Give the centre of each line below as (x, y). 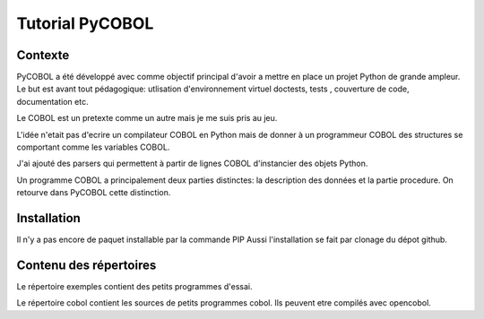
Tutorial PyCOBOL (85, 23)
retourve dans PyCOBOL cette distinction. (94, 193)
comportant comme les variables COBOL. (93, 147)
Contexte (43, 55)
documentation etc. (52, 101)
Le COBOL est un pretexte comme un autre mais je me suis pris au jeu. (147, 118)
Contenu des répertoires (86, 265)
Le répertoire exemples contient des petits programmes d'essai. (134, 286)
